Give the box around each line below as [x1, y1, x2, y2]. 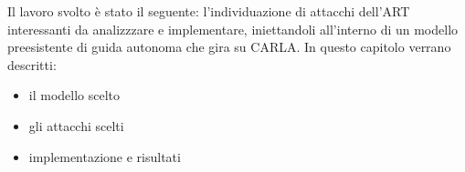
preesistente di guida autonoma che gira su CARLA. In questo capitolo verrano [7, 37, 451, 56]
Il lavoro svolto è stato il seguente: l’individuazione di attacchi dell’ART [7, 2, 410, 20]
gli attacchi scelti [28, 116, 124, 135]
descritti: [7, 55, 57, 74]
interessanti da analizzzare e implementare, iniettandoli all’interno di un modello [7, 19, 459, 38]
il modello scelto [28, 86, 121, 105]
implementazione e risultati [28, 147, 181, 166]
